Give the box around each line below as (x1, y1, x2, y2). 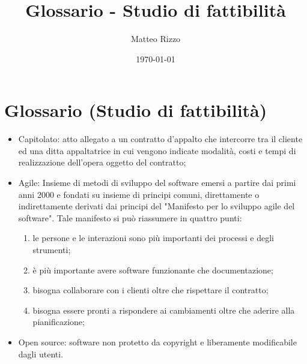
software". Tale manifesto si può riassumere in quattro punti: (18, 211, 242, 224)
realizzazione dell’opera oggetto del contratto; (18, 156, 186, 169)
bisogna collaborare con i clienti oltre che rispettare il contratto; (32, 284, 269, 296)
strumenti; (32, 243, 71, 255)
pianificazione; (32, 315, 85, 328)
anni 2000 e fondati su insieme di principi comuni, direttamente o (18, 188, 260, 200)
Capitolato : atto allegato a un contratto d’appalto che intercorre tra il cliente (18, 133, 303, 145)
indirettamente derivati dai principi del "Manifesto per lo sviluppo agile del (18, 200, 295, 212)
